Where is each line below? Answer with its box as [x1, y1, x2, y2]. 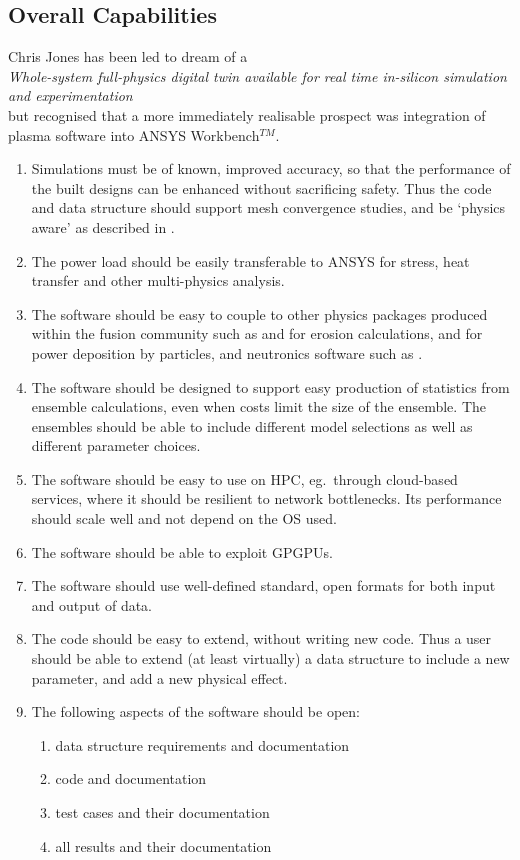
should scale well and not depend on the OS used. [31, 508, 337, 529]
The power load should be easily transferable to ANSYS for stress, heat [31, 250, 470, 271]
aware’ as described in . [31, 216, 175, 237]
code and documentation [55, 768, 207, 789]
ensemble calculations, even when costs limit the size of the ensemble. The [31, 396, 486, 417]
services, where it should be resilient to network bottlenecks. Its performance [31, 488, 502, 509]
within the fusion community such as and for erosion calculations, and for [31, 323, 483, 344]
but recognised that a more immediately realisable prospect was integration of [8, 104, 486, 125]
